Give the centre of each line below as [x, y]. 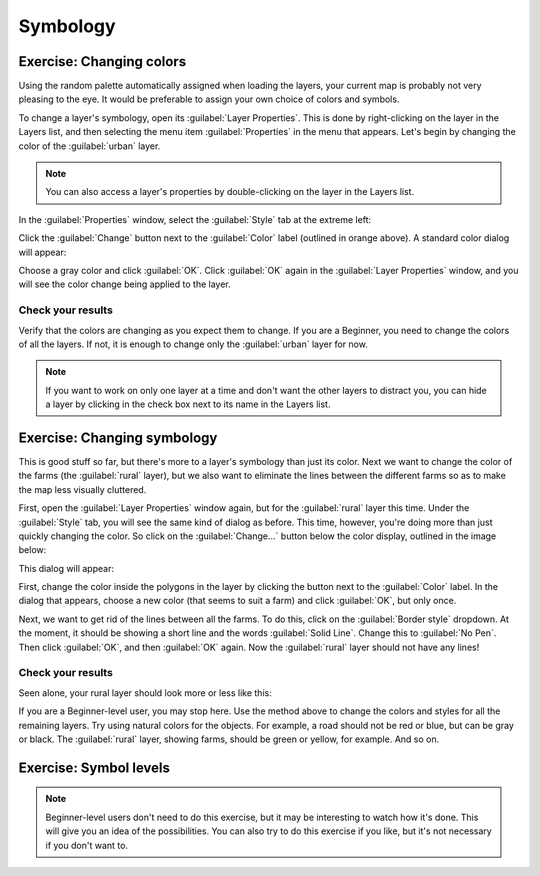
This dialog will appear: [66, 568]
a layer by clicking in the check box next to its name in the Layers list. [188, 404]
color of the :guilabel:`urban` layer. [89, 146]
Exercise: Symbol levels [94, 767]
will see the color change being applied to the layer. [125, 284]
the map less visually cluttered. [82, 489]
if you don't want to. [87, 845]
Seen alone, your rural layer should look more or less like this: [145, 692]
